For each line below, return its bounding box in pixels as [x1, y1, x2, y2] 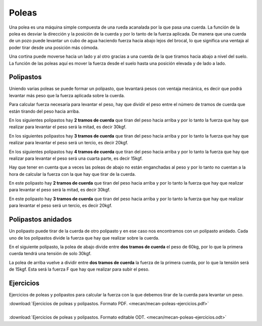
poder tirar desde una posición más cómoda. [9, 44, 99, 51]
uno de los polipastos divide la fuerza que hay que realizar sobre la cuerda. [9, 235, 160, 240]
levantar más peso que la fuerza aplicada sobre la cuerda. [9, 92, 125, 98]
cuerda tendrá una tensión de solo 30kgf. [9, 251, 92, 257]
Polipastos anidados [9, 215, 72, 223]
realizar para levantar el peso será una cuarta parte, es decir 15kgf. [9, 155, 143, 161]
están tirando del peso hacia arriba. [9, 108, 80, 114]
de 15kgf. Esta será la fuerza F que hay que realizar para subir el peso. [9, 266, 150, 272]
